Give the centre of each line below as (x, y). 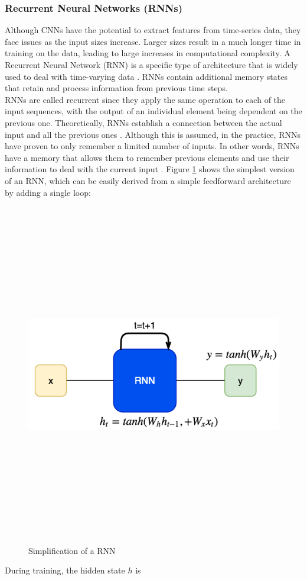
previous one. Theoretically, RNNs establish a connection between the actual (143, 122)
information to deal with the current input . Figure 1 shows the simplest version (150, 169)
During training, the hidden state (65, 570)
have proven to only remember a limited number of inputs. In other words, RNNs (152, 146)
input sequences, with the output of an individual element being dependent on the (153, 111)
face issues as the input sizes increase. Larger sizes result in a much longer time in (153, 41)
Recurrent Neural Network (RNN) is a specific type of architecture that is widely (151, 65)
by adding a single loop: (48, 192)
